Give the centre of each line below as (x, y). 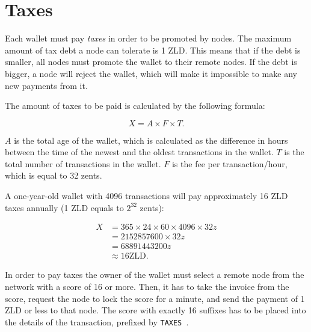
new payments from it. (46, 85)
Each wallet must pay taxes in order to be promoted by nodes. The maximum (148, 38)
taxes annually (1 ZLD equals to (64, 207)
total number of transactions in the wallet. (83, 163)
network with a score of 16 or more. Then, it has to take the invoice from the (147, 286)
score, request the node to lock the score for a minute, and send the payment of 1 (155, 298)
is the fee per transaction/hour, (229, 163)
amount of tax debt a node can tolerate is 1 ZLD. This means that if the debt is (153, 50)
